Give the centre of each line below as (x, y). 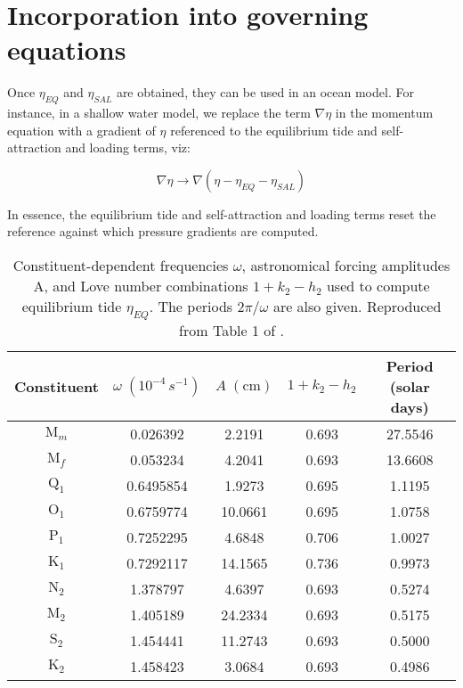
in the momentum (384, 113)
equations (67, 49)
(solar (410, 387)
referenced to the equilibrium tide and (274, 130)
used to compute (378, 286)
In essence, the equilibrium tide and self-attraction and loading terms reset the (222, 213)
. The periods (191, 307)
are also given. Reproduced (357, 307)
